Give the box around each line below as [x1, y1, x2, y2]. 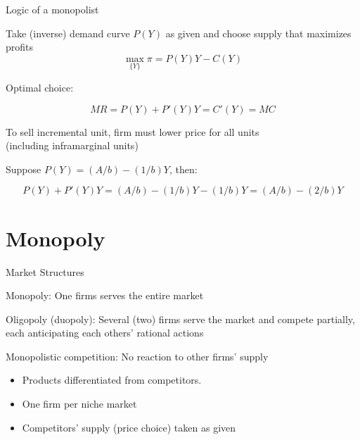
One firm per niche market [22, 396, 137, 411]
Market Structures [6, 264, 84, 279]
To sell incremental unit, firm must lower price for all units [6, 124, 259, 139]
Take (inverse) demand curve [6, 25, 130, 40]
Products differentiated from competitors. [22, 372, 202, 387]
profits [6, 39, 34, 54]
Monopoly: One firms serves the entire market [6, 288, 204, 303]
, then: [169, 161, 198, 176]
